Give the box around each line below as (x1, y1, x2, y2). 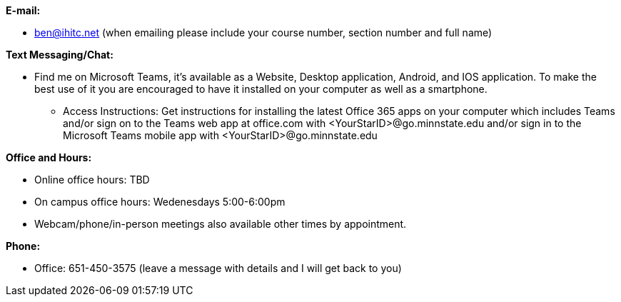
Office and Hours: (6, 151, 92, 163)
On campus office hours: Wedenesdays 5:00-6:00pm (34, 196, 286, 208)
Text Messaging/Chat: (6, 49, 113, 61)
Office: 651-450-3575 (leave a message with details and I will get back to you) (34, 262, 402, 274)
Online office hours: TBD (34, 173, 150, 186)
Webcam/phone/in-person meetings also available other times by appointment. (34, 218, 407, 230)
